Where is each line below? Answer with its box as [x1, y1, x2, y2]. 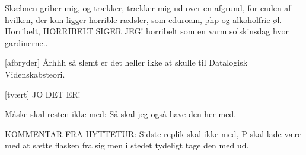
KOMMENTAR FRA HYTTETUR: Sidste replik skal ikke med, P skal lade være [5, 127, 302, 140]
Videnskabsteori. [5, 67, 65, 80]
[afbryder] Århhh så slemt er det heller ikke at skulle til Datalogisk [5, 56, 248, 69]
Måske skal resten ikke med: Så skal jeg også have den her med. [5, 108, 237, 120]
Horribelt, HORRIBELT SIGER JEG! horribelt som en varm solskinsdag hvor [5, 25, 289, 37]
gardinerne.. [5, 36, 48, 49]
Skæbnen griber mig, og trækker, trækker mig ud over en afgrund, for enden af [5, 2, 291, 14]
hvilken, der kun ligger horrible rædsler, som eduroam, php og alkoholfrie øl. [5, 13, 282, 25]
